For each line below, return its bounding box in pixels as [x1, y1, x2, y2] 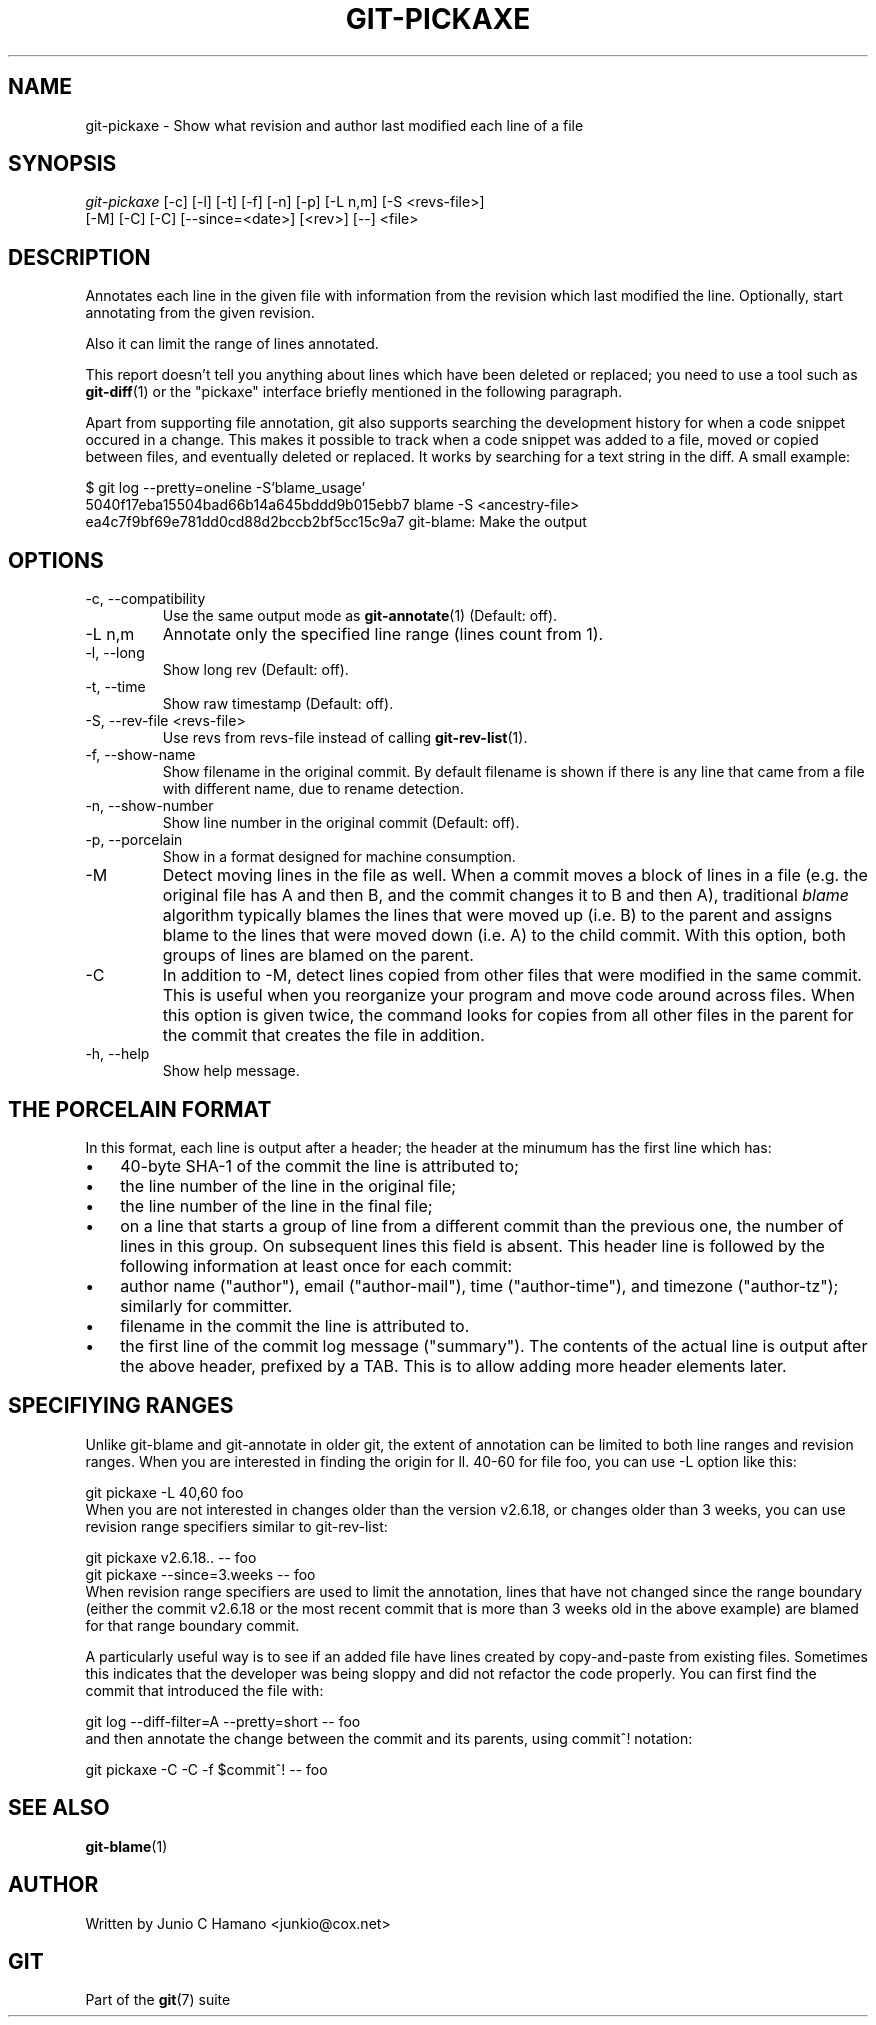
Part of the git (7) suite [85, 1991, 231, 2009]
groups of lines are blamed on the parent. [162, 945, 474, 966]
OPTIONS [8, 547, 104, 573]
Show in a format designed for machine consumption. [162, 848, 516, 866]
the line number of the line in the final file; [120, 1195, 433, 1216]
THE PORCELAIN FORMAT [8, 1096, 272, 1122]
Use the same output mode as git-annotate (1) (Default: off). [162, 607, 558, 625]
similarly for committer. [120, 1295, 293, 1316]
